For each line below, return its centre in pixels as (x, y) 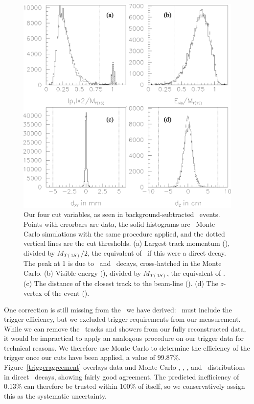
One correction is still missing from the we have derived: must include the (118, 309)
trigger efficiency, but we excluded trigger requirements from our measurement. (122, 319)
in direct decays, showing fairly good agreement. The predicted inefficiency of (122, 376)
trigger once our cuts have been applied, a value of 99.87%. (92, 357)
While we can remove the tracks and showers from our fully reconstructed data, (125, 328)
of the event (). (67, 293)
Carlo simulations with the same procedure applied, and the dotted (124, 233)
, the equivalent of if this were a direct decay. (157, 252)
